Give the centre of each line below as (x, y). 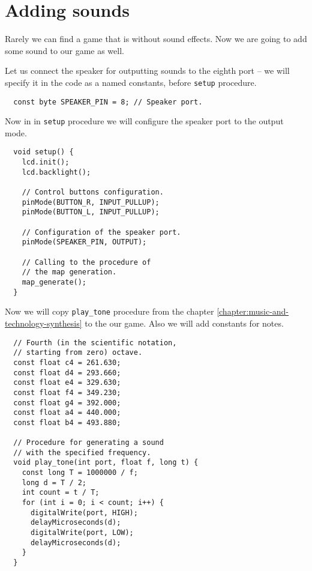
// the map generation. (69, 272)
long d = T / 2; (54, 482)
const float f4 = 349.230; (67, 392)
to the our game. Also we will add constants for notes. (184, 323)
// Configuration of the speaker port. (101, 232)
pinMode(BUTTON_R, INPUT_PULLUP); (91, 202)
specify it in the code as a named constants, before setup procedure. (131, 82)
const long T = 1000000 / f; (80, 473)
